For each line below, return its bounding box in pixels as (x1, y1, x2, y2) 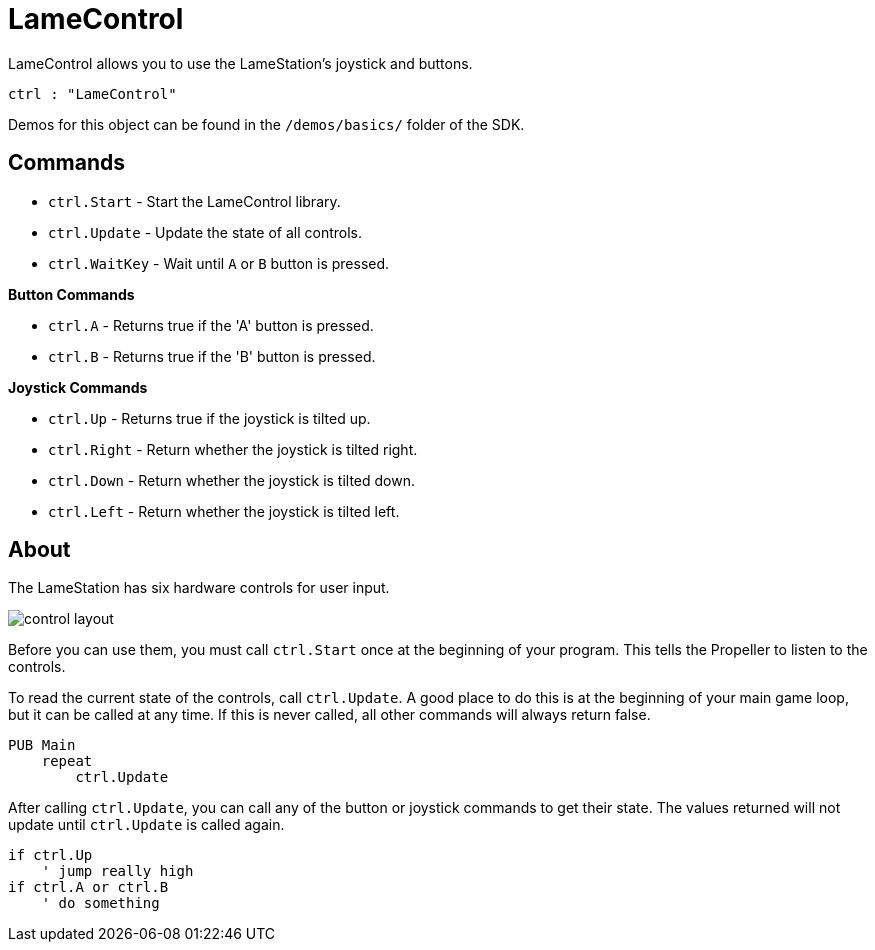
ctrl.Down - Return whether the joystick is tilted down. (48, 471, 416, 489)
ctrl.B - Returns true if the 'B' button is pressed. (48, 347, 376, 365)
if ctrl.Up (8, 847, 93, 864)
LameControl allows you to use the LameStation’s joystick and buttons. (8, 54, 473, 72)
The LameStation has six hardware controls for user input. (8, 579, 390, 597)
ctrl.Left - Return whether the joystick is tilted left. (48, 502, 400, 520)
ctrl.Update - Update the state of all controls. (48, 223, 362, 241)
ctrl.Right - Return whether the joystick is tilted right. (48, 440, 418, 458)
